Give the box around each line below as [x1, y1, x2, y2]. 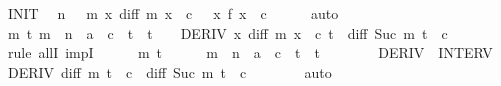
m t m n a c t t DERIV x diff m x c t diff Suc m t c [7, 22, 448, 43]
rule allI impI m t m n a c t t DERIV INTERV [7, 42, 493, 63]
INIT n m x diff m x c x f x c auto [7, 3, 339, 23]
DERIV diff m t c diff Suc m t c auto [7, 61, 332, 82]
